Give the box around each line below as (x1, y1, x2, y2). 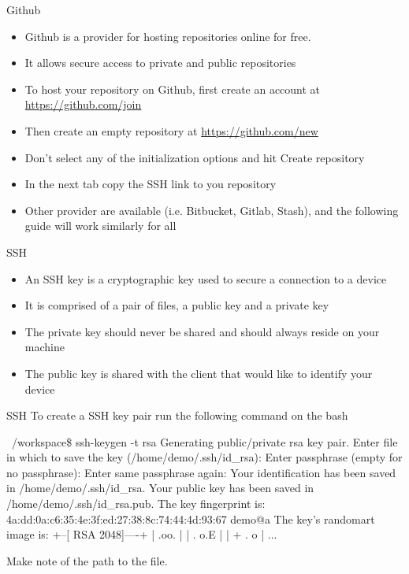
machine (24, 339, 65, 355)
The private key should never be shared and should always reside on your (24, 323, 380, 339)
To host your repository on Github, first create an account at (24, 80, 321, 97)
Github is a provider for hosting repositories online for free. (24, 28, 311, 44)
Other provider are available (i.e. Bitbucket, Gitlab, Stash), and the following (24, 202, 399, 218)
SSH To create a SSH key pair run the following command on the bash (6, 407, 348, 424)
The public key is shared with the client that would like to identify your (24, 365, 373, 381)
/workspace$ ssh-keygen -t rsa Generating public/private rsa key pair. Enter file (11, 433, 398, 450)
